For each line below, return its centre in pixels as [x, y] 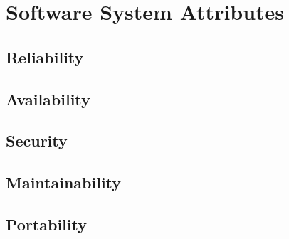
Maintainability [64, 182]
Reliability [45, 57]
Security [37, 140]
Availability [48, 99]
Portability [46, 224]
